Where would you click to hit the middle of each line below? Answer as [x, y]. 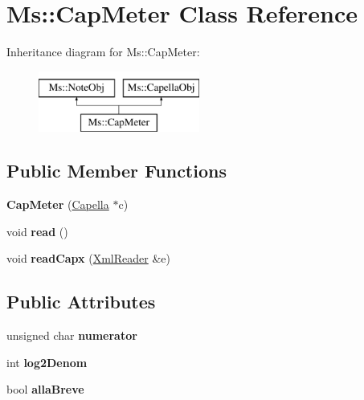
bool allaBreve [45, 389]
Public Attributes [81, 302]
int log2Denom [47, 362]
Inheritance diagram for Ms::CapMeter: [103, 52]
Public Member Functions [117, 171]
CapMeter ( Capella [58, 204]
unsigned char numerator [72, 335]
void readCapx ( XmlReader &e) [88, 258]
